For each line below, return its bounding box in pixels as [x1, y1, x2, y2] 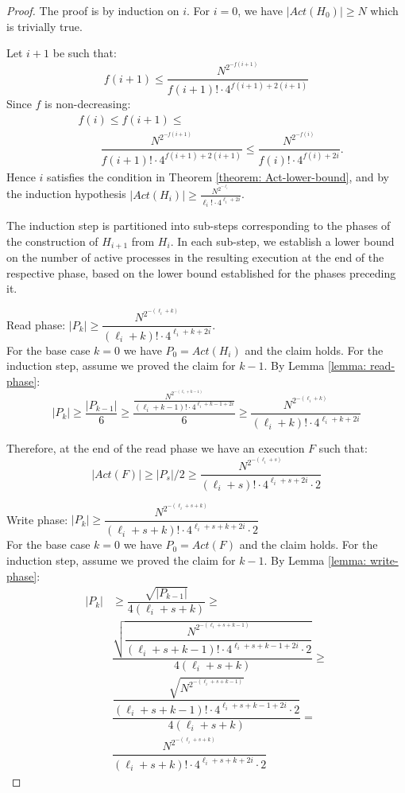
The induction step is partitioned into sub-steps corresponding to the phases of [6, 217, 391, 234]
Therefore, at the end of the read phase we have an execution [6, 440, 305, 457]
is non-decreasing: [44, 95, 131, 112]
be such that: [52, 45, 117, 61]
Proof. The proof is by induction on [6, 2, 179, 18]
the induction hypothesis [6, 185, 126, 202]
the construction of [6, 232, 98, 249]
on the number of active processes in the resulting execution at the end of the [6, 249, 384, 266]
